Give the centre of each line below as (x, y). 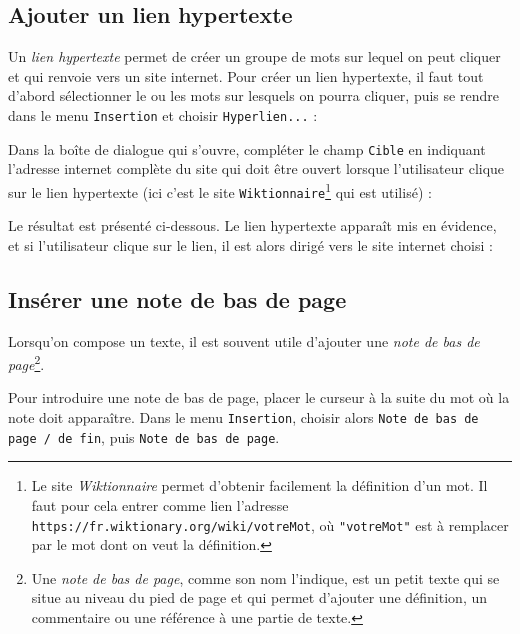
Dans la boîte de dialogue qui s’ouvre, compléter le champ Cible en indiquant (247, 148)
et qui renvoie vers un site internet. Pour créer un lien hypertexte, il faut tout (246, 75)
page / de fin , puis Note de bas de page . (144, 436)
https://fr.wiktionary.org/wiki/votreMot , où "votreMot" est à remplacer (270, 524)
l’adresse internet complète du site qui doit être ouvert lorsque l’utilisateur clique (256, 168)
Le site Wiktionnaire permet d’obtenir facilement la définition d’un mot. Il (259, 485)
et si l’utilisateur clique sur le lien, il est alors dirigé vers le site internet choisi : (250, 244)
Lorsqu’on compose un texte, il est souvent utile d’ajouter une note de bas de (244, 340)
